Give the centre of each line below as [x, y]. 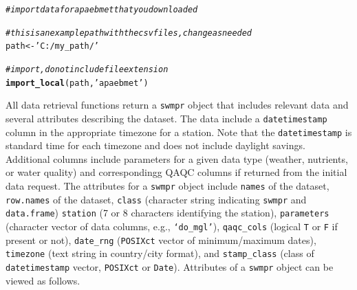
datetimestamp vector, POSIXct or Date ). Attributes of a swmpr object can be [170, 266]
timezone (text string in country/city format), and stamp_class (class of [160, 253]
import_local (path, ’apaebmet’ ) [77, 83]
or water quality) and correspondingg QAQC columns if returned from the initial [176, 172]
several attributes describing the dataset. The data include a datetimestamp [166, 118]
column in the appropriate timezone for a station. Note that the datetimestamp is [179, 132]
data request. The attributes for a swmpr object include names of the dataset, [167, 186]
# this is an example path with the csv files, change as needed [129, 33]
